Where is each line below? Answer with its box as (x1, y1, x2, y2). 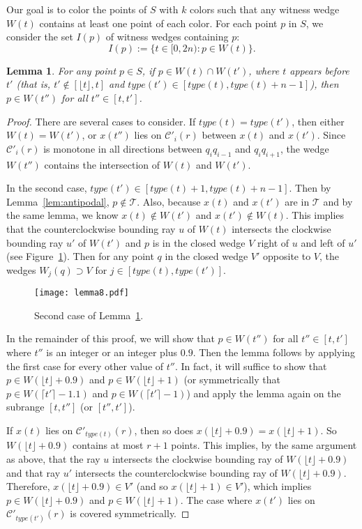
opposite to (263, 249, 311, 263)
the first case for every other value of (6, 358, 164, 373)
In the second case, (6, 181, 87, 195)
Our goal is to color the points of (6, 2, 147, 16)
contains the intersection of (44, 157, 160, 171)
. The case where (180, 492, 252, 507)
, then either (292, 114, 345, 128)
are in (285, 194, 310, 208)
